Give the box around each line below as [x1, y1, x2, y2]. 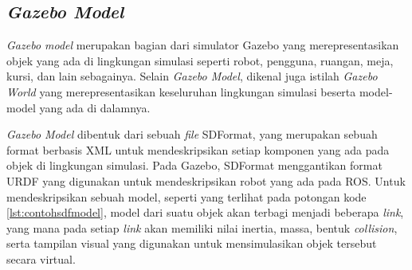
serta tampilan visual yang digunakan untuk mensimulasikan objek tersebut [6, 235, 377, 252]
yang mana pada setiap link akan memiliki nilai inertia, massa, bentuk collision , [6, 219, 398, 236]
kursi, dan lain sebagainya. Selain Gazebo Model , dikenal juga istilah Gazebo [6, 68, 378, 84]
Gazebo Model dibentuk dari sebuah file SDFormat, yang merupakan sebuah [6, 126, 378, 143]
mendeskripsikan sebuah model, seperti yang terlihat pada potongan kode [6, 188, 367, 205]
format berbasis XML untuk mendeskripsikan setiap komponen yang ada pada [6, 141, 390, 158]
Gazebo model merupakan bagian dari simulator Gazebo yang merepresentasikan [6, 37, 399, 53]
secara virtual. [6, 250, 76, 267]
